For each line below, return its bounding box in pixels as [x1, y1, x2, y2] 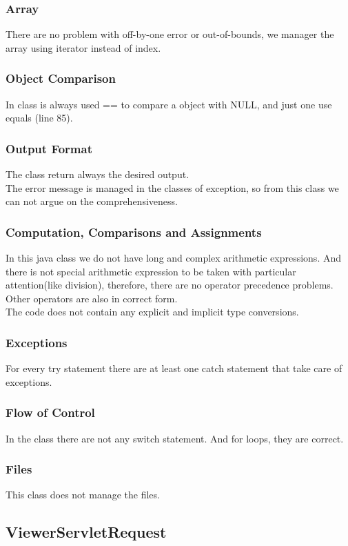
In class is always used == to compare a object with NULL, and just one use [6, 97, 332, 111]
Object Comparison [6, 70, 116, 87]
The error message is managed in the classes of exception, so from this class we [6, 180, 339, 195]
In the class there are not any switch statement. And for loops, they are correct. [6, 431, 344, 445]
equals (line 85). [6, 110, 73, 125]
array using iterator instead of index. [6, 40, 161, 55]
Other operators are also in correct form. [6, 291, 178, 305]
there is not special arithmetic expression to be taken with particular [6, 264, 296, 278]
